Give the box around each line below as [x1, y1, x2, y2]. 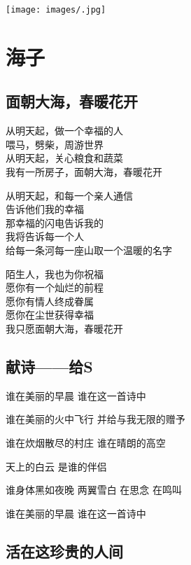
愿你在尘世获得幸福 [6, 307, 94, 322]
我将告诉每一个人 [6, 229, 84, 244]
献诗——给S [6, 355, 93, 377]
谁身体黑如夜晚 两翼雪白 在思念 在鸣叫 [6, 482, 182, 497]
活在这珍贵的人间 [6, 540, 123, 561]
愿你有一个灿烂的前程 [6, 280, 104, 295]
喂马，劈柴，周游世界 [6, 137, 104, 151]
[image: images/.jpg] [6, 5, 106, 15]
